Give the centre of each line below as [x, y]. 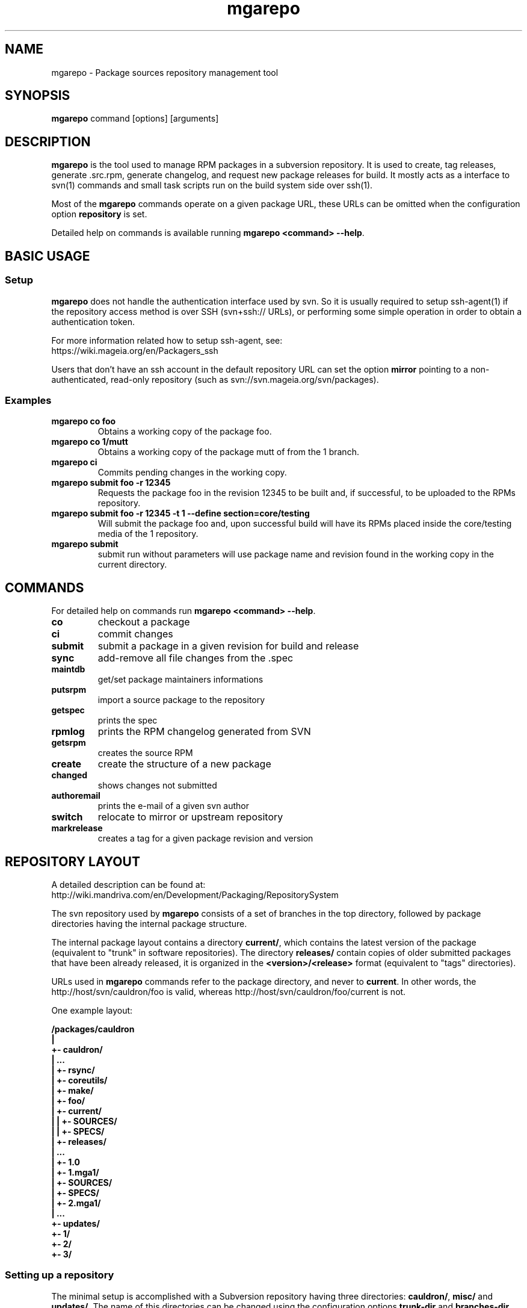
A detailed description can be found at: [128, 884]
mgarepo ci [74, 462]
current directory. [132, 565]
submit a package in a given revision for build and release [228, 646]
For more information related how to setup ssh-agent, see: [167, 340]
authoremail [76, 796]
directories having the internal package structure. [149, 923]
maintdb [68, 669]
